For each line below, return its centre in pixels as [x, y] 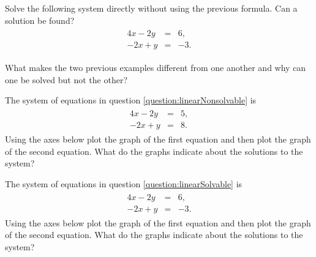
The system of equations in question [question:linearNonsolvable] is [131, 100]
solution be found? [40, 20]
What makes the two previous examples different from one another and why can [156, 68]
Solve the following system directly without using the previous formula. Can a [151, 8]
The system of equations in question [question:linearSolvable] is [124, 183]
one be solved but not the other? [66, 79]
